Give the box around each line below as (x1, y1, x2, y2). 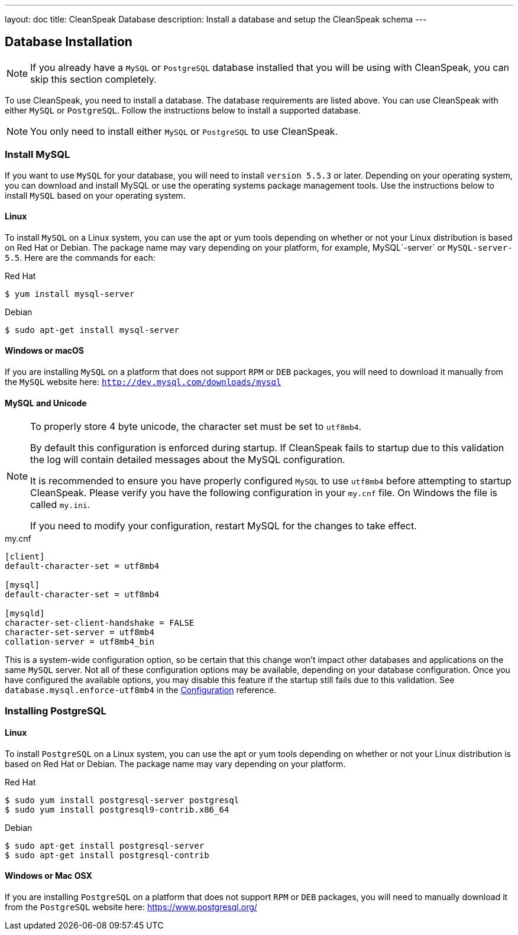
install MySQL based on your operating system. (5, 190, 186, 200)
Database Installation (5, 34, 132, 50)
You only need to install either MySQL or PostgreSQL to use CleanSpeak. (30, 125, 338, 137)
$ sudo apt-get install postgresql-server (5, 840, 205, 850)
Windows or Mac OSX (5, 871, 92, 881)
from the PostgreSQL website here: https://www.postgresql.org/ (5, 902, 257, 913)
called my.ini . (30, 499, 90, 511)
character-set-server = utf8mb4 (5, 627, 154, 638)
